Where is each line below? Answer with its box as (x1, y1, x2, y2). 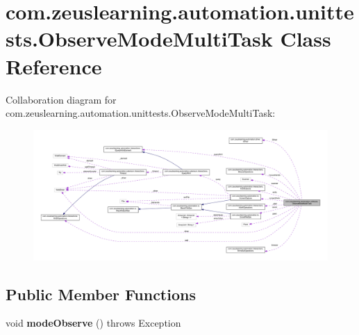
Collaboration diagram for (6, 92, 117, 106)
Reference (6, 51, 102, 80)
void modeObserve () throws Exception (6, 316, 181, 330)
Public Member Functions (6, 283, 196, 304)
